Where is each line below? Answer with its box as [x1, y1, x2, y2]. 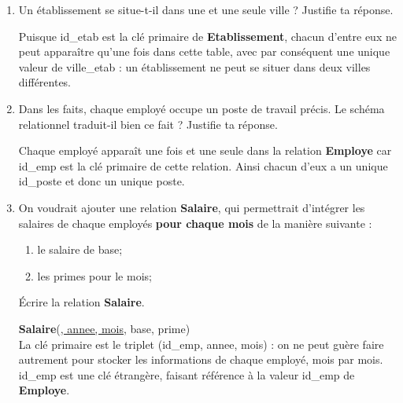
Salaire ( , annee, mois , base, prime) [18, 320, 190, 336]
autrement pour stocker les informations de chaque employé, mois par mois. [18, 351, 383, 368]
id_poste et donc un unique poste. [18, 173, 185, 189]
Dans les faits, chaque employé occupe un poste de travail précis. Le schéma [18, 100, 385, 116]
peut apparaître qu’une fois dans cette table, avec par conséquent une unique [18, 43, 390, 60]
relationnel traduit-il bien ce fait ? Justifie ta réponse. [18, 115, 278, 132]
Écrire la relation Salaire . [18, 294, 145, 310]
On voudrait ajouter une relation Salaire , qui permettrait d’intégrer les [18, 199, 365, 215]
